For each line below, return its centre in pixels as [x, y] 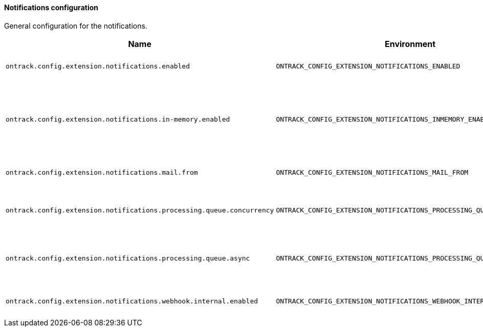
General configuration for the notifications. [76, 26]
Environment [410, 44]
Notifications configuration [51, 7]
